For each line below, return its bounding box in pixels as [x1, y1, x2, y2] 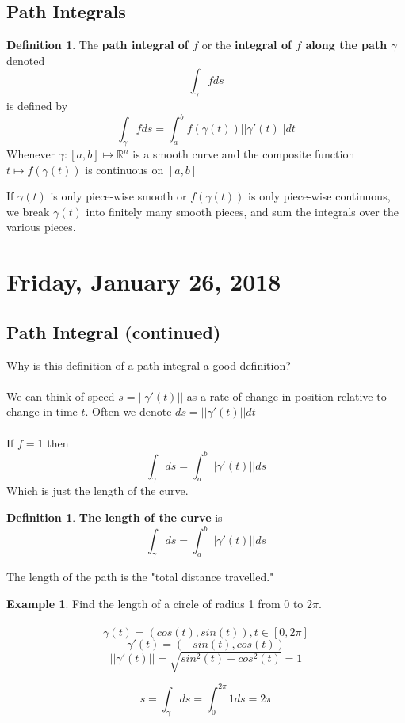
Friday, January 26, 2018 [6, 265, 281, 298]
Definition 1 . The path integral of [6, 36, 189, 53]
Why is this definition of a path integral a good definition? [6, 356, 291, 373]
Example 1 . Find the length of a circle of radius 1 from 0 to [6, 595, 304, 611]
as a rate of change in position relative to [186, 387, 387, 404]
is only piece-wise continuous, [248, 188, 391, 204]
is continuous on [85, 161, 164, 177]
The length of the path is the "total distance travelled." [6, 568, 274, 584]
